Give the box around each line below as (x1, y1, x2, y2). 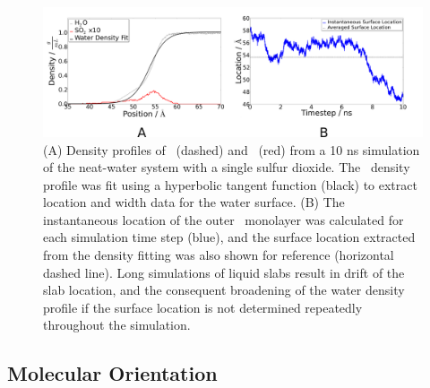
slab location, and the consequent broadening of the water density (43, 280, 405, 299)
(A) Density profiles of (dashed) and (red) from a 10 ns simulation (43, 140, 420, 159)
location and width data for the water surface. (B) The (43, 193, 345, 211)
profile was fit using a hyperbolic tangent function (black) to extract (43, 175, 417, 194)
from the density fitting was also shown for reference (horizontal (43, 246, 394, 264)
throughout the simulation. (43, 315, 191, 334)
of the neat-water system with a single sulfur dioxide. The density (43, 158, 410, 177)
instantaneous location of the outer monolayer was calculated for (43, 210, 404, 228)
